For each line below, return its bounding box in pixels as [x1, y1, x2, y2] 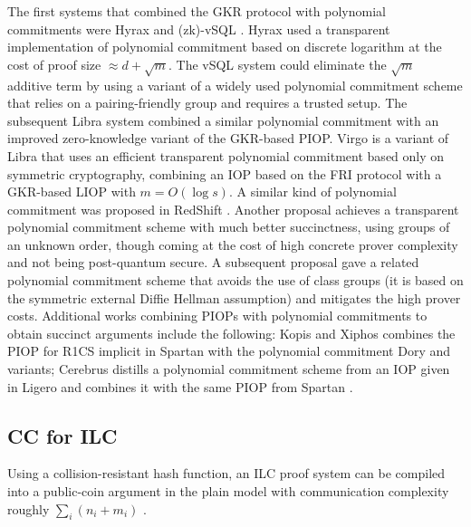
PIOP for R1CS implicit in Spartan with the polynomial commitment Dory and [7, 341, 451, 360]
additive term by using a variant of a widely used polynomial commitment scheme [7, 75, 463, 94]
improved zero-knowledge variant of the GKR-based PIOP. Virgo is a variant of [7, 129, 449, 148]
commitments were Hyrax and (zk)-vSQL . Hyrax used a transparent [7, 19, 390, 38]
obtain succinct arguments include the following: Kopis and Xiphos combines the [7, 323, 456, 342]
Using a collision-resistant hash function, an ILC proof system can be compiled [7, 464, 446, 483]
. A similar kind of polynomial [228, 182, 397, 201]
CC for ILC [7, 421, 118, 449]
